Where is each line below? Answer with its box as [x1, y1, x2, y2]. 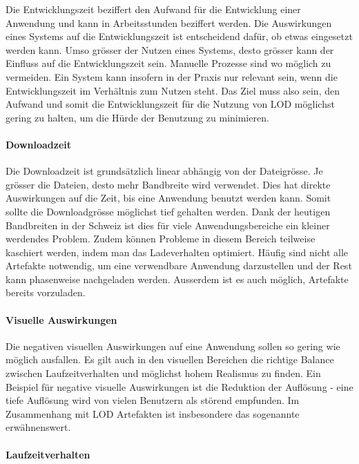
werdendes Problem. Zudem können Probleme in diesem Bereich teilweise [6, 231, 316, 246]
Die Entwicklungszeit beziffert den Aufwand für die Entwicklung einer [6, 2, 301, 16]
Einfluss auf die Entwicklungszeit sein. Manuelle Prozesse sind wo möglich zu [6, 56, 331, 70]
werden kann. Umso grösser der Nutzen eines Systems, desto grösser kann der [6, 42, 334, 57]
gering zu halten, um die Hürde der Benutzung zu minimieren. [6, 110, 269, 124]
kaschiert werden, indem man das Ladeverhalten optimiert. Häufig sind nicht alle [6, 244, 349, 259]
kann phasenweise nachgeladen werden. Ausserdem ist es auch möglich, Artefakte [6, 271, 349, 286]
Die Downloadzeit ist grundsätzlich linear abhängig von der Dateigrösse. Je [6, 164, 323, 178]
